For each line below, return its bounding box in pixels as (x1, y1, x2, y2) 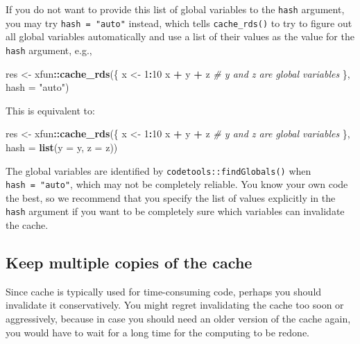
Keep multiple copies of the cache (6, 252, 252, 273)
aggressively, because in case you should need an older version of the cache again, (6, 311, 351, 326)
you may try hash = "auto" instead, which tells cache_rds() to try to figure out (6, 15, 352, 30)
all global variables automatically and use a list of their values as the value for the (6, 29, 354, 44)
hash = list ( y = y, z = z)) (6, 139, 118, 154)
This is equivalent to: (6, 103, 95, 117)
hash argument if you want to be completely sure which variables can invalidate (6, 204, 345, 218)
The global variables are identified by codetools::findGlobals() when (6, 163, 311, 178)
